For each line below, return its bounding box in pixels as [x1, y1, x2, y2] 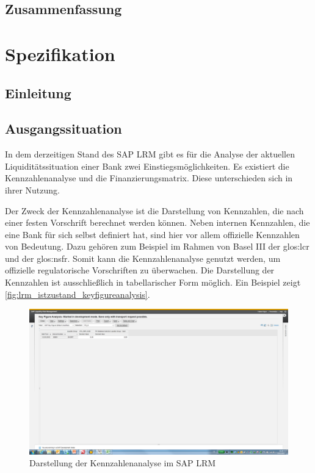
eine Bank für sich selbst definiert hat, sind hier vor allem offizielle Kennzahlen [5, 228, 300, 240]
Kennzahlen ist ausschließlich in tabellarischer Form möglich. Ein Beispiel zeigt [5, 276, 301, 289]
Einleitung [5, 83, 71, 102]
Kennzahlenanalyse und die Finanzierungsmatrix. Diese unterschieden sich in [5, 172, 293, 184]
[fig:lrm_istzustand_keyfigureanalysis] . [5, 287, 150, 300]
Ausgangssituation [5, 119, 122, 138]
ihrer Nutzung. [5, 183, 60, 196]
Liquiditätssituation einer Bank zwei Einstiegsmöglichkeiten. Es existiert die [5, 159, 289, 172]
